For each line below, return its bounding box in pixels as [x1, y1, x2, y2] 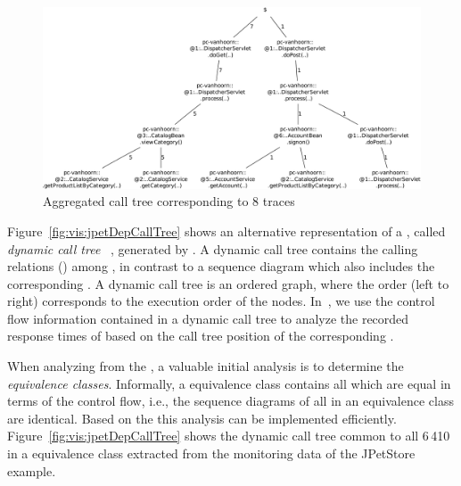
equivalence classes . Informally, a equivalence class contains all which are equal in [7, 374, 451, 392]
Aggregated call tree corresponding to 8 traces [43, 192, 295, 210]
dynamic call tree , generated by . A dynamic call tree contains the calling [7, 239, 418, 258]
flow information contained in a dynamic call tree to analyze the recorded [7, 309, 409, 327]
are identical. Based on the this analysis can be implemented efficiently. [7, 408, 397, 427]
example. [7, 461, 56, 480]
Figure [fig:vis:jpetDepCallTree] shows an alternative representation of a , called [7, 221, 446, 240]
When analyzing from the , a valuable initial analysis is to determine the [7, 357, 404, 375]
